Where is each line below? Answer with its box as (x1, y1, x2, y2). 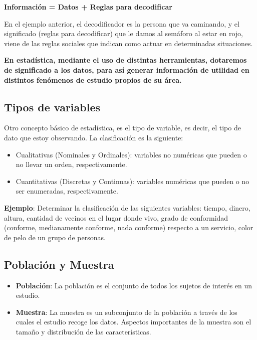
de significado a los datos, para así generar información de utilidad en (4, 64, 249, 75)
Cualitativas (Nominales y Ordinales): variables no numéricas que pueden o (16, 149, 247, 159)
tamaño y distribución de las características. (16, 326, 151, 336)
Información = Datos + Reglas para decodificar (4, 2, 172, 12)
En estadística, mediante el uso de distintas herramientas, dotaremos (4, 55, 247, 65)
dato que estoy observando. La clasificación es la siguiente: (4, 132, 183, 142)
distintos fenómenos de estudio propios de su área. (4, 74, 182, 85)
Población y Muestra (4, 256, 114, 272)
